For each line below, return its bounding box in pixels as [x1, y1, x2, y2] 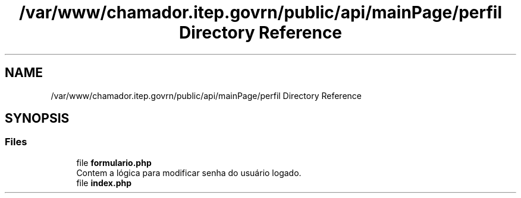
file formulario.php [76, 157, 152, 168]
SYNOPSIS [5, 111, 70, 126]
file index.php [76, 177, 132, 188]
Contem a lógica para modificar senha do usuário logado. [76, 167, 302, 178]
